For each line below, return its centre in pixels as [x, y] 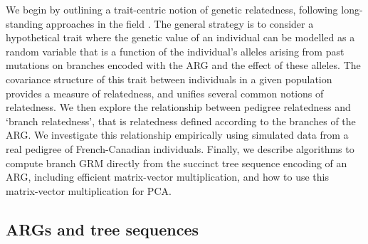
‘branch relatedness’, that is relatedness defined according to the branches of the [181, 121]
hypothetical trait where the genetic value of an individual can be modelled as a [180, 37]
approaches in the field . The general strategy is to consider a [180, 23]
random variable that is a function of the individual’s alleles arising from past [175, 51]
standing [25, 23]
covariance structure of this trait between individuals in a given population [169, 79]
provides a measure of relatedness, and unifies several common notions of [165, 93]
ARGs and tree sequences [102, 229]
